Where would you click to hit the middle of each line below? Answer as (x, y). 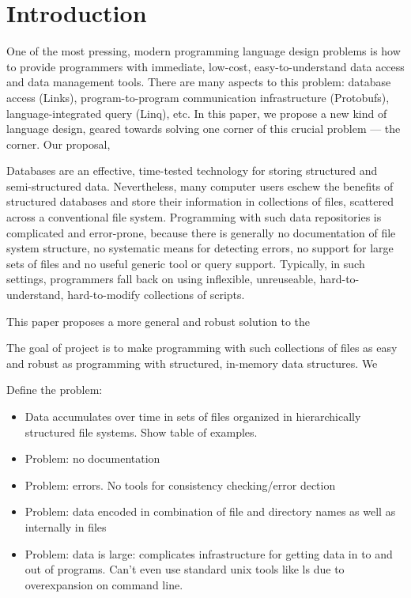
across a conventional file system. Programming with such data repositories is (194, 217)
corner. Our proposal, (58, 144)
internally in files (66, 526)
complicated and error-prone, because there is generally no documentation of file (201, 232)
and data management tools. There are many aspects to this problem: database (199, 82)
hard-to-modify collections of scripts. (156, 295)
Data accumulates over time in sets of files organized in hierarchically (193, 416)
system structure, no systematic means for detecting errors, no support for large (200, 248)
